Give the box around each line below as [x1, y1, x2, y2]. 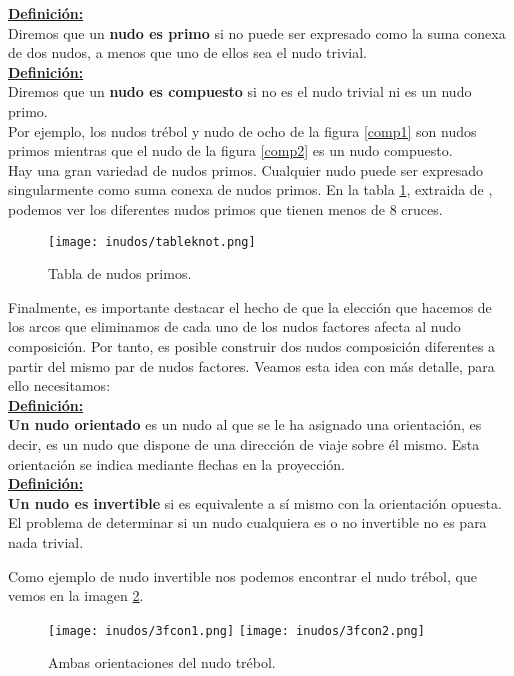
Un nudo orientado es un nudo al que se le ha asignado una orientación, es [8, 414, 482, 435]
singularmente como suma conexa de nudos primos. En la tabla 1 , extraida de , [8, 179, 493, 200]
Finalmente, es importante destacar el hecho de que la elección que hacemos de [8, 296, 492, 317]
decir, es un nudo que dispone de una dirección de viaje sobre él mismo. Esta [8, 433, 480, 454]
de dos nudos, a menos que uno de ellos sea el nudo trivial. [8, 42, 367, 63]
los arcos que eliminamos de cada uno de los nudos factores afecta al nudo [8, 316, 461, 337]
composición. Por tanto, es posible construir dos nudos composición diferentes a [8, 335, 496, 356]
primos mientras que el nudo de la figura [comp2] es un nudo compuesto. [8, 140, 453, 161]
